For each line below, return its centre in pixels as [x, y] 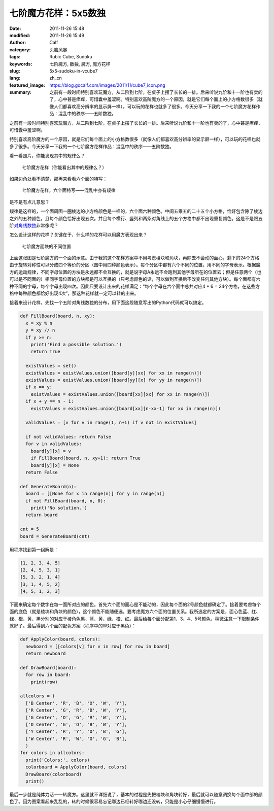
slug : [15, 71]
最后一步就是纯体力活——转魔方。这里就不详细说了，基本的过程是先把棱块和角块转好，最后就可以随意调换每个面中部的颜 [136, 795]
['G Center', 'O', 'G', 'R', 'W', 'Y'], [76, 717]
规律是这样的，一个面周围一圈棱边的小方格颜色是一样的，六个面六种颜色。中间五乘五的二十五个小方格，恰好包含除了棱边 [136, 211]
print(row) [44, 682]
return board [42, 515]
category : [20, 49]
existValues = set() [51, 366]
